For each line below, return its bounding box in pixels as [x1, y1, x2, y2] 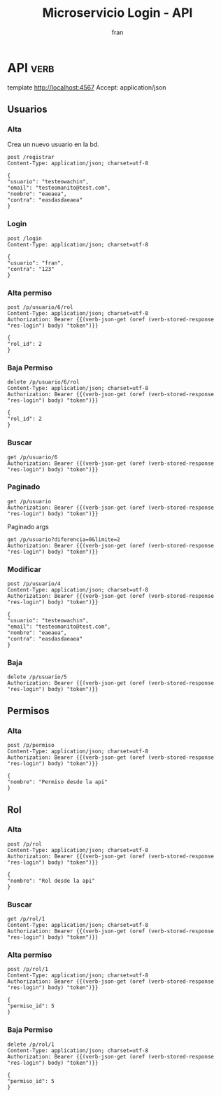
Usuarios [7, 104, 48, 116]
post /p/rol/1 [7, 966, 49, 973]
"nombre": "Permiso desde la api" [7, 778, 108, 785]
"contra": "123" [7, 265, 55, 272]
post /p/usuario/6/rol [7, 303, 73, 311]
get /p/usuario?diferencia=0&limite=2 [7, 536, 120, 543]
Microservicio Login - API [42, 5, 193, 21]
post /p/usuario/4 [7, 580, 61, 587]
